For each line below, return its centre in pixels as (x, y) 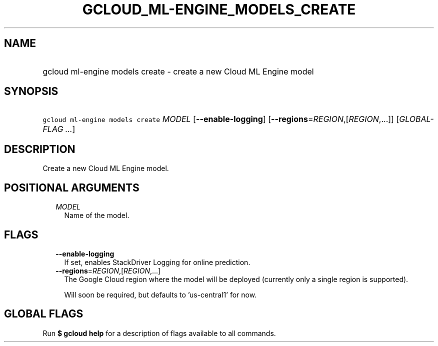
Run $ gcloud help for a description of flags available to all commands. (159, 333)
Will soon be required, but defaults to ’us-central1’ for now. (160, 294)
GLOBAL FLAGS (44, 314)
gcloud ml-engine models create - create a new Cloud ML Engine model (178, 71)
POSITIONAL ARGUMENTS (72, 187)
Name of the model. (97, 215)
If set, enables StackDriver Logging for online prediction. (157, 262)
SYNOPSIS (31, 91)
